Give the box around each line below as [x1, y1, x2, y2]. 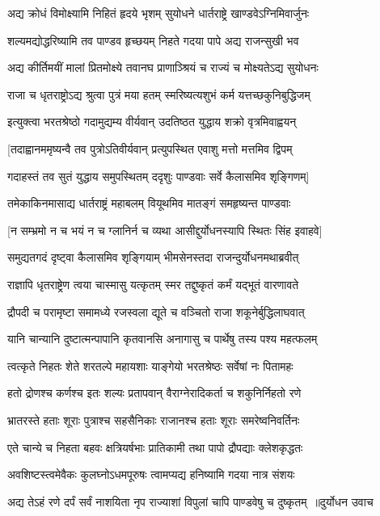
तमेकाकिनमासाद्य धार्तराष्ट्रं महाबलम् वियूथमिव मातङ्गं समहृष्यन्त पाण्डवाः [7, 195, 291, 212]
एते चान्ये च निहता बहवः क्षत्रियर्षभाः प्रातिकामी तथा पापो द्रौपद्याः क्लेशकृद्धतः [7, 438, 303, 455]
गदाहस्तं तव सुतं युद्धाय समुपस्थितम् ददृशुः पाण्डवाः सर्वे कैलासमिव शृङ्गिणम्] [7, 167, 310, 184]
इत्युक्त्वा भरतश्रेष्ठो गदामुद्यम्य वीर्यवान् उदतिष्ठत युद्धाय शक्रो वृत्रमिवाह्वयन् [7, 113, 297, 130]
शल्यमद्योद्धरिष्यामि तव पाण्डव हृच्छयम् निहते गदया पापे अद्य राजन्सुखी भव [7, 31, 299, 48]
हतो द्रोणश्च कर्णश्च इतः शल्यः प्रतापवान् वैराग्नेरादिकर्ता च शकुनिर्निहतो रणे [7, 384, 302, 401]
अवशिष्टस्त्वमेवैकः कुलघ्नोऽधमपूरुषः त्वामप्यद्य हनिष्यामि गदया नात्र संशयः [7, 466, 295, 483]
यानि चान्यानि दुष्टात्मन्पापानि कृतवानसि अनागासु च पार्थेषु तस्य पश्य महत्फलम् [7, 330, 318, 347]
